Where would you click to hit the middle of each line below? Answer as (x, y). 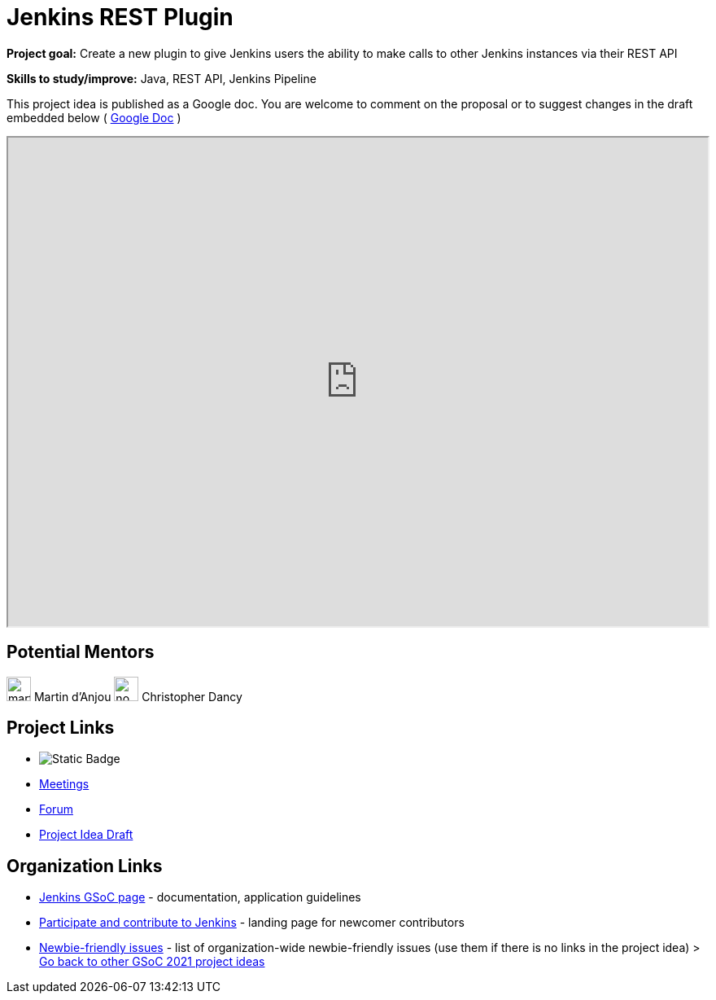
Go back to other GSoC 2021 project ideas (152, 962)
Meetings (64, 784)
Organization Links (85, 866)
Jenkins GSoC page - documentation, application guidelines (200, 897)
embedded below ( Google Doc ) (94, 117)
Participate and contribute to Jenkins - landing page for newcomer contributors (252, 923)
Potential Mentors (81, 652)
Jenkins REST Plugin (120, 17)
